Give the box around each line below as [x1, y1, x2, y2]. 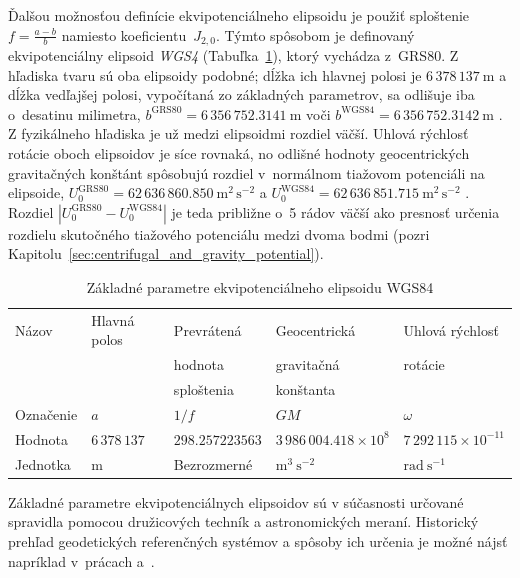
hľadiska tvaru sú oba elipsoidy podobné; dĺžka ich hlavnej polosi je [8, 64, 422, 85]
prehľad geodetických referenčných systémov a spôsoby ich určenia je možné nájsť [8, 530, 508, 551]
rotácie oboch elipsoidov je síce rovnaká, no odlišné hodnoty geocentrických [8, 143, 470, 164]
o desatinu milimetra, [8, 103, 141, 124]
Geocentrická [275, 319, 356, 340]
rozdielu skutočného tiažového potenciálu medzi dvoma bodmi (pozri [8, 223, 430, 244]
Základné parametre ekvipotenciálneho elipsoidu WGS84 [86, 276, 434, 297]
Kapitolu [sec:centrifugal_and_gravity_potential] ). [8, 243, 324, 264]
